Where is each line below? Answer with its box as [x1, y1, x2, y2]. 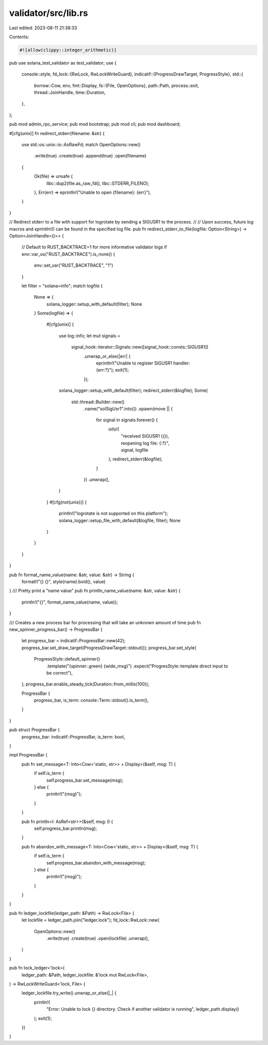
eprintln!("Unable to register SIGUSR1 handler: [96, 360, 191, 366]
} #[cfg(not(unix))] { [46, 499, 87, 505]
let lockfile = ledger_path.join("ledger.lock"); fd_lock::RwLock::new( [21, 917, 160, 923]
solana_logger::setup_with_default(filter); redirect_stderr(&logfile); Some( [59, 387, 208, 393]
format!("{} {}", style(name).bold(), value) [21, 579, 106, 585]
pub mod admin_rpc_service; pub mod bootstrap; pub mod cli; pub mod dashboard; [9, 121, 181, 127]
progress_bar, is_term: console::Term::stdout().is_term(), [34, 697, 149, 703]
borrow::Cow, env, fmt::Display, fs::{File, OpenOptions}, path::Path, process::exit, [34, 82, 200, 88]
